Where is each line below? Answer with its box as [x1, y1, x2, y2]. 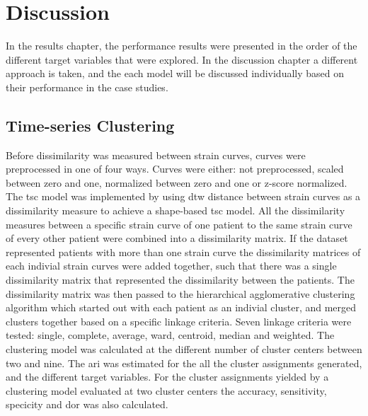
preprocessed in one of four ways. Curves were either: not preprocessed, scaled [6, 161, 344, 176]
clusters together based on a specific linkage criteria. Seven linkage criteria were [6, 313, 352, 328]
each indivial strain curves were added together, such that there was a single [6, 258, 337, 273]
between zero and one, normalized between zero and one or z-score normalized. [6, 175, 347, 190]
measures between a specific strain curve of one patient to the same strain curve [6, 216, 352, 231]
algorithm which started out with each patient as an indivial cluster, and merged [6, 300, 357, 315]
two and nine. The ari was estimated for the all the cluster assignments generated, [6, 355, 362, 370]
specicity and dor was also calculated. [6, 397, 168, 412]
